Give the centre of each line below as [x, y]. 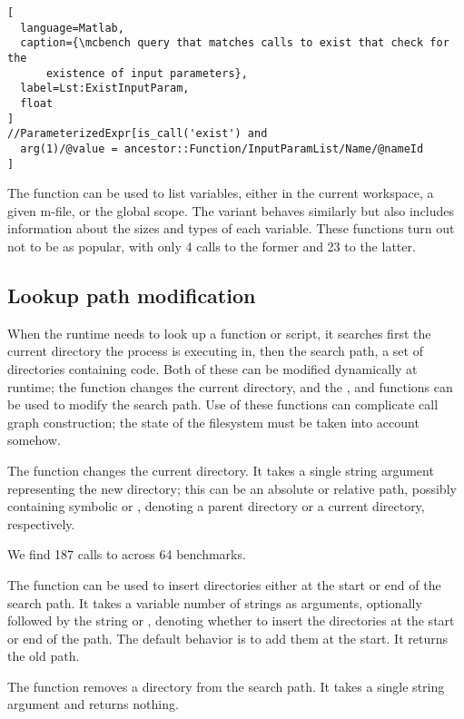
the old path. [44, 656]
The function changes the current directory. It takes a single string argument [221, 470]
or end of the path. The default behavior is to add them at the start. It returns [228, 638]
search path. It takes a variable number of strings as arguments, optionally [215, 602]
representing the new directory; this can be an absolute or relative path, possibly [232, 488]
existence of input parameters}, [147, 73]
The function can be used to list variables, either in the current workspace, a [221, 193]
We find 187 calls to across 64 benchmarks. [127, 554]
